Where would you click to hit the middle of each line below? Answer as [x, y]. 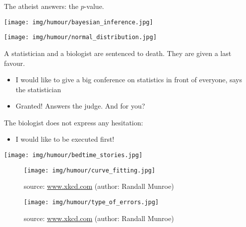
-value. [94, 6]
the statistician [38, 89]
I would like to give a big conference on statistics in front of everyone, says [129, 80]
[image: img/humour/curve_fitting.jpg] [90, 170]
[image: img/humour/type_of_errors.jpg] [92, 202]
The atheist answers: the [41, 6]
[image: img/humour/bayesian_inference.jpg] [79, 22]
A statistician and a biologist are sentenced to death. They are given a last [118, 53]
